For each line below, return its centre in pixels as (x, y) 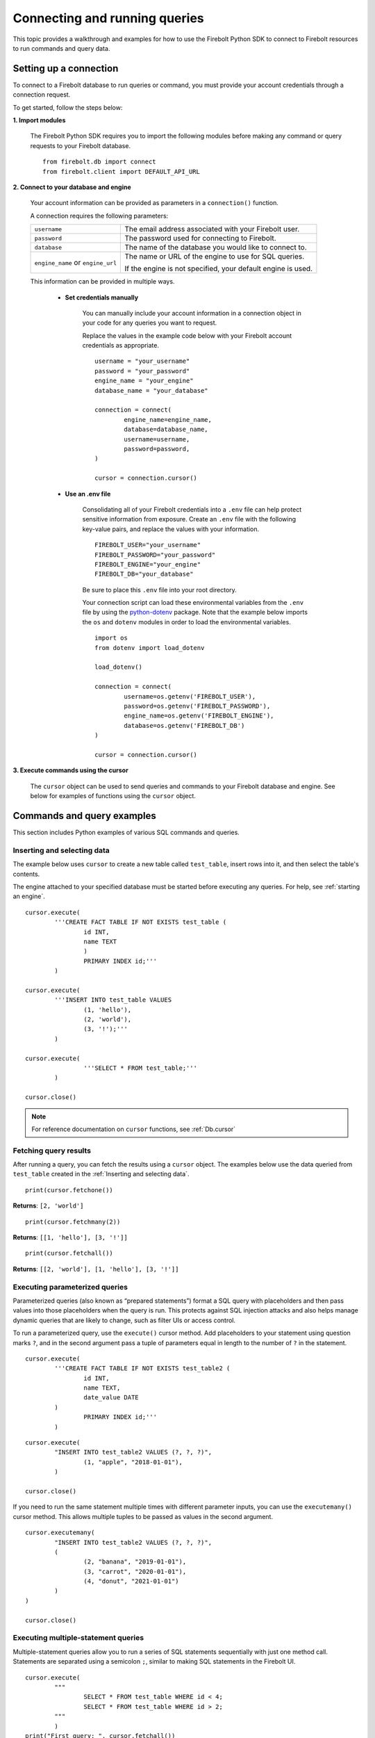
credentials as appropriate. (121, 346)
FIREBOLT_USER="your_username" (148, 545)
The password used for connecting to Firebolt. (201, 238)
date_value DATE (111, 1398)
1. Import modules (39, 120)
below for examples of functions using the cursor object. (113, 796)
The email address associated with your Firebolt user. (212, 229)
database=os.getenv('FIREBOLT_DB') (184, 725)
